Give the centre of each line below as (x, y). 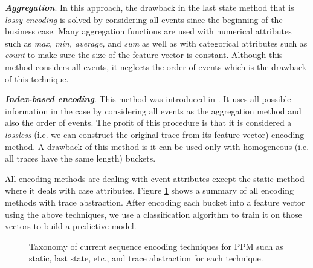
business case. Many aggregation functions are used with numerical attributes (148, 31)
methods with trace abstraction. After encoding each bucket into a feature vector (155, 202)
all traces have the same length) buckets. (80, 158)
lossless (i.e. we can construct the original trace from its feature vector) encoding (155, 134)
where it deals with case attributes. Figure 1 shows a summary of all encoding (149, 190)
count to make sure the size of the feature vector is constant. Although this (144, 55)
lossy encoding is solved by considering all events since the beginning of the (144, 19)
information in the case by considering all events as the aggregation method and (153, 110)
